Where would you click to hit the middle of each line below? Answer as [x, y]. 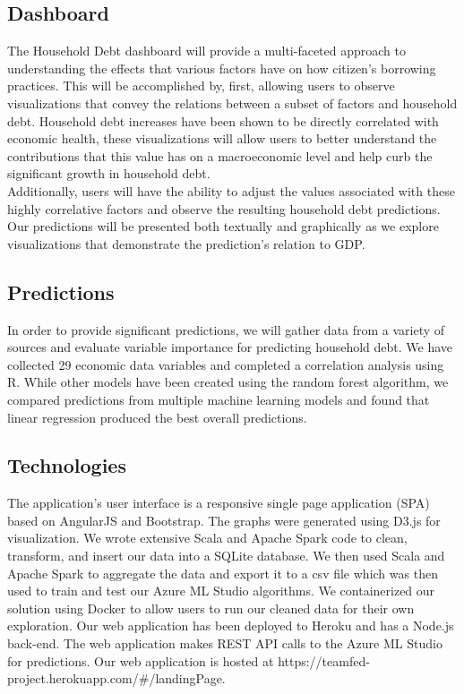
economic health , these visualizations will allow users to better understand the [222, 138]
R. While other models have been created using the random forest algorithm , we [228, 382]
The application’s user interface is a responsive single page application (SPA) [219, 503]
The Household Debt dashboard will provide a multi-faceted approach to [206, 51]
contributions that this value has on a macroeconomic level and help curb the [220, 155]
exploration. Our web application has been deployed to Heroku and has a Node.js [231, 625]
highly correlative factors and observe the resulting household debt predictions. [224, 208]
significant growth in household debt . [109, 173]
